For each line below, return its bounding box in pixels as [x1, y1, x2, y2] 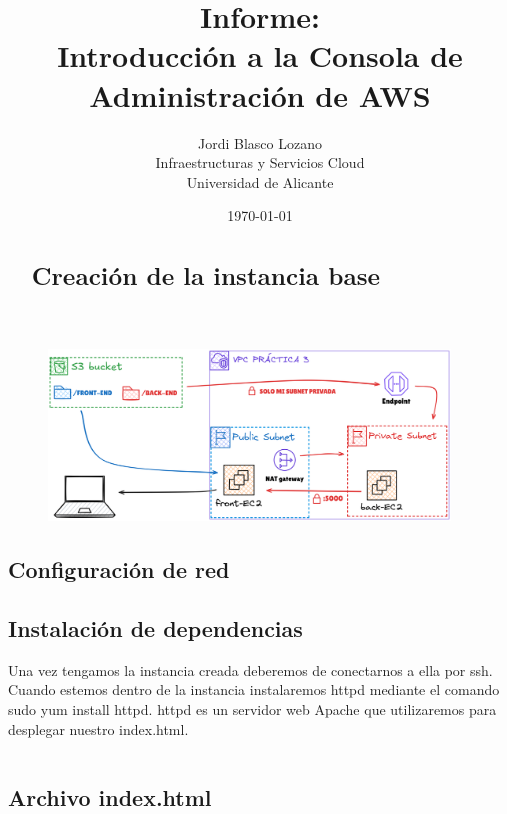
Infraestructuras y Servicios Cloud [155, 152, 365, 173]
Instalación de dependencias [8, 612, 303, 643]
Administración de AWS [89, 74, 431, 115]
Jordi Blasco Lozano [198, 132, 322, 153]
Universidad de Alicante [186, 171, 334, 192]
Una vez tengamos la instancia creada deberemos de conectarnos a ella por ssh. [8, 659, 493, 680]
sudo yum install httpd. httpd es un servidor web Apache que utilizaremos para [8, 698, 497, 719]
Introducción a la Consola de [57, 35, 463, 76]
